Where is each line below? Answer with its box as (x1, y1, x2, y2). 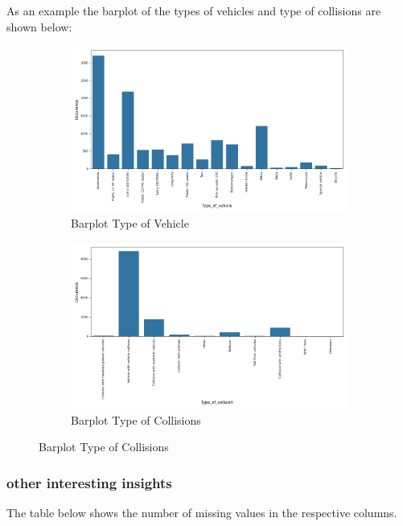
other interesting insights (6, 472, 172, 492)
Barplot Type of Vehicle (71, 215, 189, 232)
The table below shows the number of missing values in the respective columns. (6, 504, 397, 521)
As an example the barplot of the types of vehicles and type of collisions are (6, 2, 381, 18)
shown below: (6, 18, 72, 35)
